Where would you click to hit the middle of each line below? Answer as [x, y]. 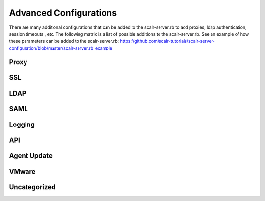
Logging [22, 124]
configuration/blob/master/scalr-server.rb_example [61, 48]
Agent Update [31, 156]
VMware [22, 171]
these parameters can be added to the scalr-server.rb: [64, 41]
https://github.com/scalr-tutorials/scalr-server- [168, 41]
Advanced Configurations [63, 13]
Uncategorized [32, 187]
